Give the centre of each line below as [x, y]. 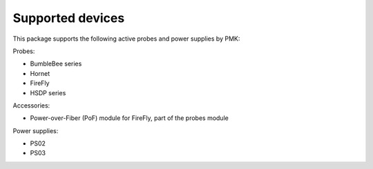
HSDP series [48, 92]
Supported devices [69, 18]
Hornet [40, 73]
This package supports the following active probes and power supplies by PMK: [126, 39]
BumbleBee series [56, 64]
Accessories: [31, 105]
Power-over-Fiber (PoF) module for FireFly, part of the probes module [130, 118]
